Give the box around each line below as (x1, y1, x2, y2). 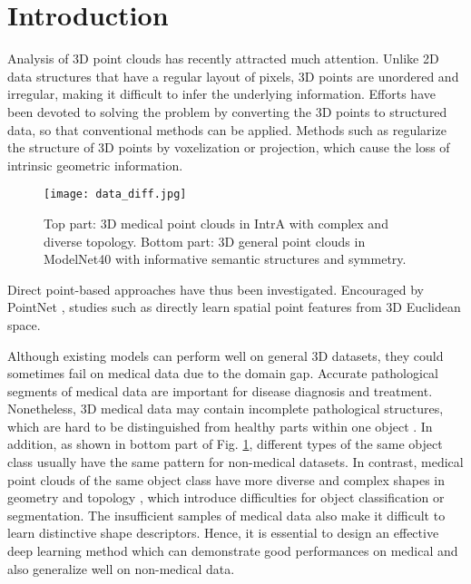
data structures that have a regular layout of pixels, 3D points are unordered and (7, 66, 459, 85)
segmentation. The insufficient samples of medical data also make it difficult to (7, 505, 446, 524)
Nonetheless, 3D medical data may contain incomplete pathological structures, (7, 399, 444, 418)
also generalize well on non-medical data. (7, 559, 235, 578)
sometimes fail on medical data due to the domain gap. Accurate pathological (7, 364, 439, 383)
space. (7, 315, 41, 334)
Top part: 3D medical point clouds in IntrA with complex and (44, 213, 388, 232)
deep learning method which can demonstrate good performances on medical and (7, 541, 458, 560)
